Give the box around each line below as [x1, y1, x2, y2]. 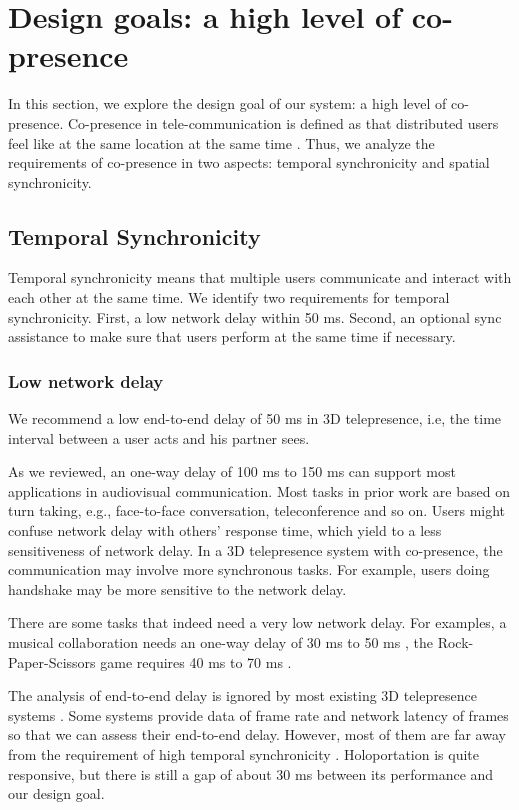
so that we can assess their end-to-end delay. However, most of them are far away [8, 724, 506, 745]
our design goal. [8, 783, 105, 804]
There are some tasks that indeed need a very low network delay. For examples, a [8, 612, 507, 633]
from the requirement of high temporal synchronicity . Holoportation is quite [8, 743, 480, 764]
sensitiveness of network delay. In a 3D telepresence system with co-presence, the [8, 539, 503, 560]
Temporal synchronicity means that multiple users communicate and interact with [8, 267, 512, 288]
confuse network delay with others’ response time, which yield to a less [8, 520, 442, 541]
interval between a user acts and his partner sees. [8, 427, 310, 448]
